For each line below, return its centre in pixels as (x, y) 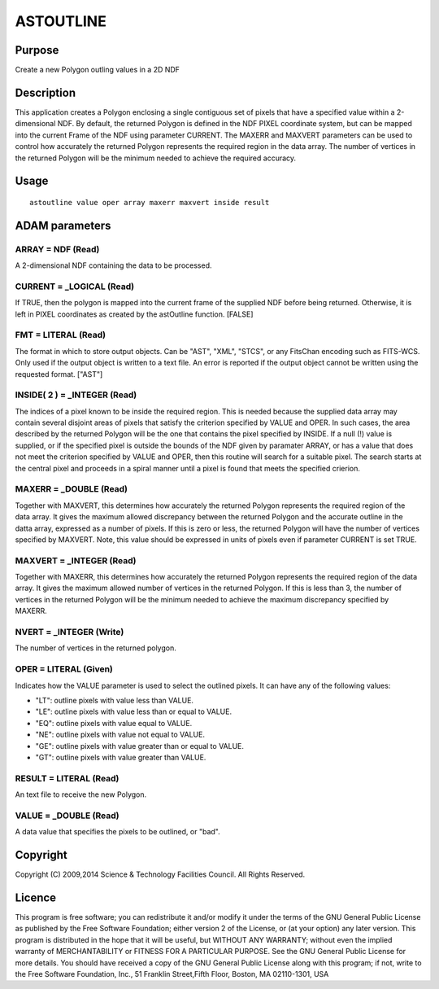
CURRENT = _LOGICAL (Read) (74, 287)
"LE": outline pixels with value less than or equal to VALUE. (133, 711)
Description (46, 92)
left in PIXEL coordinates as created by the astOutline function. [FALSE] (134, 314)
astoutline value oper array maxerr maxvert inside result (150, 202)
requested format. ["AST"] (59, 374)
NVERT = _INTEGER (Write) (70, 632)
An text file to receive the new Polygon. (81, 794)
